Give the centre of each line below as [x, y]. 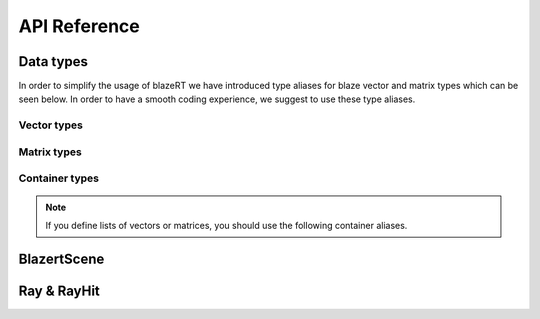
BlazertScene [61, 258]
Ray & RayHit [59, 290]
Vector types [51, 125]
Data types [53, 61]
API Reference [79, 26]
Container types [59, 178]
